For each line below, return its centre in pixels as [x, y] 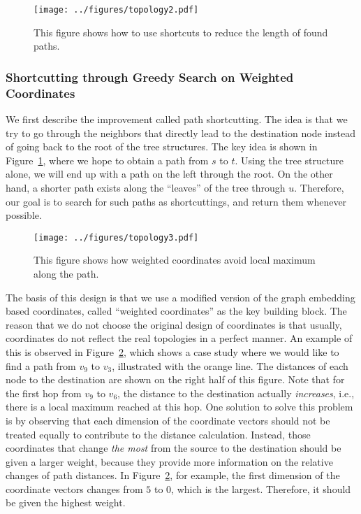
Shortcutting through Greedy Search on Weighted [150, 77]
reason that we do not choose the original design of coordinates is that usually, [174, 324]
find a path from [41, 365]
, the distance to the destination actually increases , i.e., [236, 393]
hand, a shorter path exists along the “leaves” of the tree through [146, 187]
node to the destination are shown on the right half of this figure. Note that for [175, 379]
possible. [24, 215]
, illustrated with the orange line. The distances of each [230, 365]
